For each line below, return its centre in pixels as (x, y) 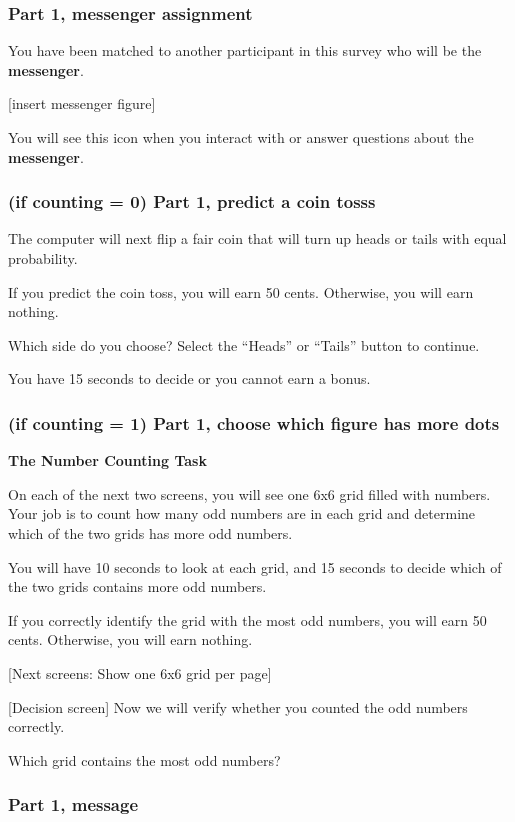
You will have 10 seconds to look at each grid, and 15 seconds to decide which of (255, 566)
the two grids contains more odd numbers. (137, 586)
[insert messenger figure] (82, 103)
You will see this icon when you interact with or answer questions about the (241, 137)
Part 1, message (73, 804)
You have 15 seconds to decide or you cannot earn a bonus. (189, 378)
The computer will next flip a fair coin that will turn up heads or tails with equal (257, 238)
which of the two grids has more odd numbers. (150, 532)
